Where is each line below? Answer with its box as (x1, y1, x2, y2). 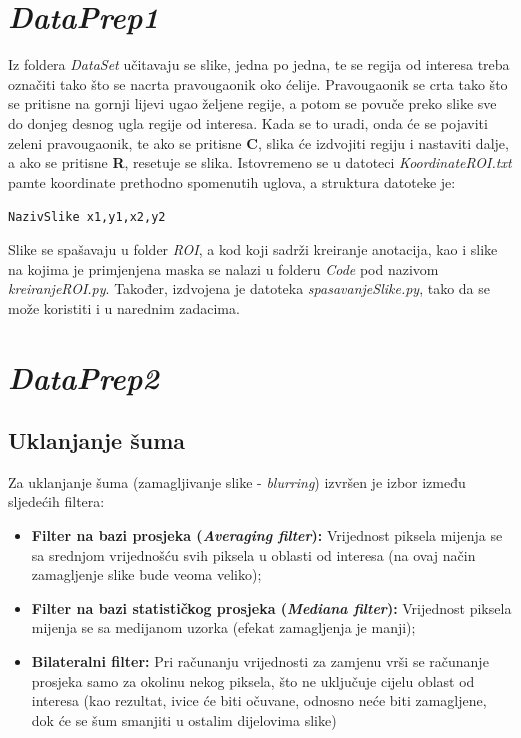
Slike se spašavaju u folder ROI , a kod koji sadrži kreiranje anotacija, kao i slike (8, 238, 498, 259)
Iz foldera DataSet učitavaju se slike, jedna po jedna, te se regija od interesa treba (8, 54, 510, 75)
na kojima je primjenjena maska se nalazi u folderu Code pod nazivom (8, 258, 439, 279)
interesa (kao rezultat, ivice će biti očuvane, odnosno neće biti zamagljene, (31, 690, 487, 711)
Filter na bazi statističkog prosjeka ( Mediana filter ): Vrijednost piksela (31, 597, 512, 618)
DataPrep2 (8, 356, 159, 398)
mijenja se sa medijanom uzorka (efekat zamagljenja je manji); (31, 617, 416, 638)
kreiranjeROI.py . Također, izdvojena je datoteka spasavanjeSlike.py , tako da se (8, 278, 490, 299)
